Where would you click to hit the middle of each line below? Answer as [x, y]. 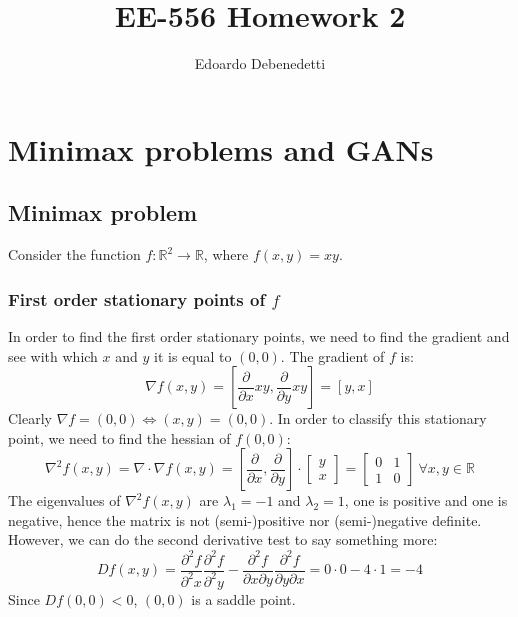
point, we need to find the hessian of [119, 437]
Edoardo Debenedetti [260, 63]
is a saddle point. [243, 598]
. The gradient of [332, 355]
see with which [53, 355]
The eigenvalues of [64, 500]
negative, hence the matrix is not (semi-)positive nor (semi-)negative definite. [245, 519]
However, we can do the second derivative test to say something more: [223, 539]
